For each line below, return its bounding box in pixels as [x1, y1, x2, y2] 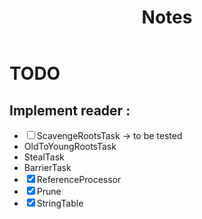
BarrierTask [23, 162, 72, 173]
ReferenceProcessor [36, 174, 122, 185]
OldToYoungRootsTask [23, 141, 117, 152]
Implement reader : [9, 102, 131, 119]
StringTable [36, 197, 84, 209]
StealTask [23, 151, 65, 163]
